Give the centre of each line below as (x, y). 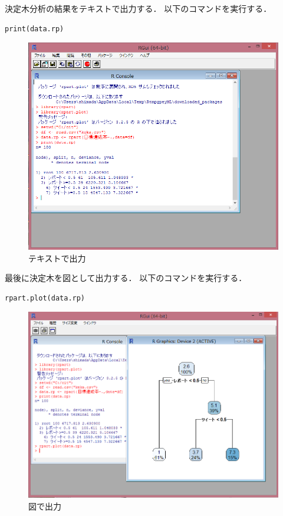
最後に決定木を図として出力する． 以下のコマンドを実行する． (126, 278)
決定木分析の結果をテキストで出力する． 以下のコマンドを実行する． (138, 8)
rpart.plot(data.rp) (45, 298)
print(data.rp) (34, 29)
